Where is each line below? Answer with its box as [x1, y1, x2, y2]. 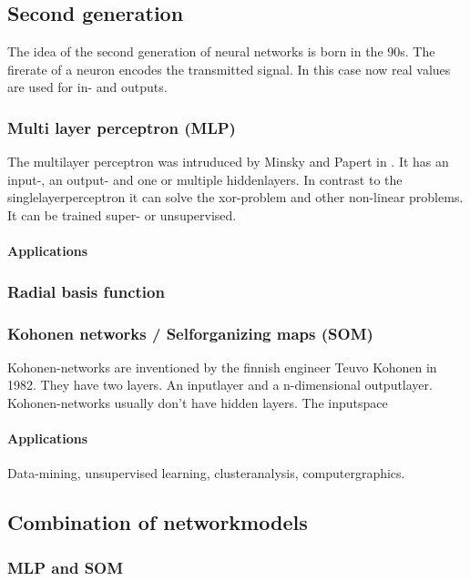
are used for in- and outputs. [7, 77, 168, 97]
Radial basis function [7, 280, 165, 302]
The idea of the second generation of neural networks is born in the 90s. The [7, 42, 435, 61]
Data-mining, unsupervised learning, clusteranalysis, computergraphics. [7, 464, 405, 483]
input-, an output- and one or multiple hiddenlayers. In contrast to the [7, 169, 403, 189]
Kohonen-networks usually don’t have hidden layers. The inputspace [7, 393, 388, 413]
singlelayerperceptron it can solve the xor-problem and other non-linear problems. [7, 188, 464, 207]
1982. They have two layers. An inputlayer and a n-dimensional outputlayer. [7, 375, 433, 394]
